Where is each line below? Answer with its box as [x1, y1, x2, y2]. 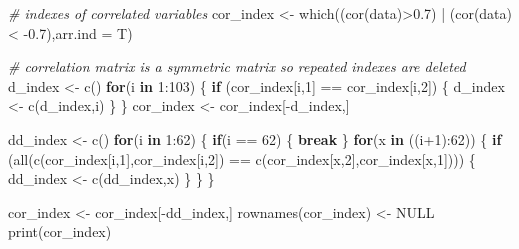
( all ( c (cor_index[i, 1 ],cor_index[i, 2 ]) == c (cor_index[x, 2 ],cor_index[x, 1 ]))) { [8, 148, 476, 169]
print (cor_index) [8, 221, 112, 242]
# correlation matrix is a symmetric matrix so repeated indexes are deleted [8, 56, 466, 77]
